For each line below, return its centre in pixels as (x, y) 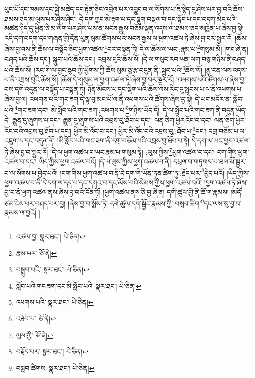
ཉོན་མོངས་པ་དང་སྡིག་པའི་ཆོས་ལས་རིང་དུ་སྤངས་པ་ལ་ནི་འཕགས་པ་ (165, 89)
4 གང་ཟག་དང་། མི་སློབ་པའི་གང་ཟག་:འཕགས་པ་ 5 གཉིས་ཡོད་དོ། (87, 109)
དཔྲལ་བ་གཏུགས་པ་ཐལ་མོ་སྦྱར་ (210, 161)
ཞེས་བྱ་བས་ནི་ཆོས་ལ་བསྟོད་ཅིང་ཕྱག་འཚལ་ (55, 49)
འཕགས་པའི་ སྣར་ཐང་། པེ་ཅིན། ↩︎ (55, 302)
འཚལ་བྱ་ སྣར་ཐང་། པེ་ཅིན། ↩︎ (51, 237)
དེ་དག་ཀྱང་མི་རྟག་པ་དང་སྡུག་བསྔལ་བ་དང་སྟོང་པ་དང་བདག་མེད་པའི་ (158, 18)
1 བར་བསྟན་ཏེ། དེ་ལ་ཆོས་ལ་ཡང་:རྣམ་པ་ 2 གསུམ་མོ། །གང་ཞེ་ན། (176, 48)
